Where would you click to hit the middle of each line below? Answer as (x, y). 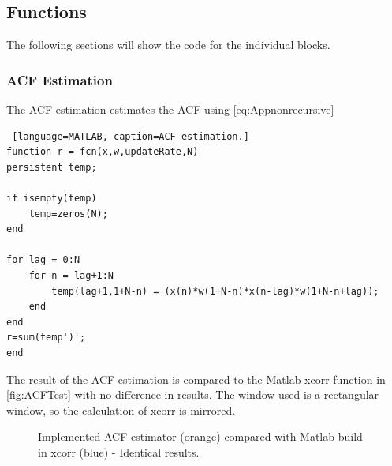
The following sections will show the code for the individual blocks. (168, 45)
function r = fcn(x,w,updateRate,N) (103, 152)
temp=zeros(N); (68, 214)
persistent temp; (52, 167)
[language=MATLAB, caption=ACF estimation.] (131, 136)
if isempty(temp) (52, 198)
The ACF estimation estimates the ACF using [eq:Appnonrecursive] (170, 109)
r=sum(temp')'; (46, 338)
